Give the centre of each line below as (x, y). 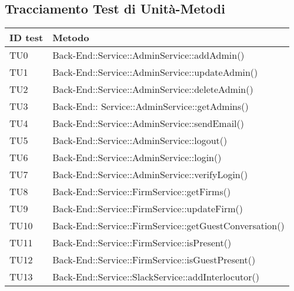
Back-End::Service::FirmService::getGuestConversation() (168, 226)
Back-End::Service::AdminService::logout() (140, 141)
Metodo (71, 38)
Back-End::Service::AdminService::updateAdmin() (155, 72)
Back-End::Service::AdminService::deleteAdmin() (153, 89)
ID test (26, 38)
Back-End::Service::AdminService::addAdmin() (148, 55)
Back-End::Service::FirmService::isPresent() (142, 243)
